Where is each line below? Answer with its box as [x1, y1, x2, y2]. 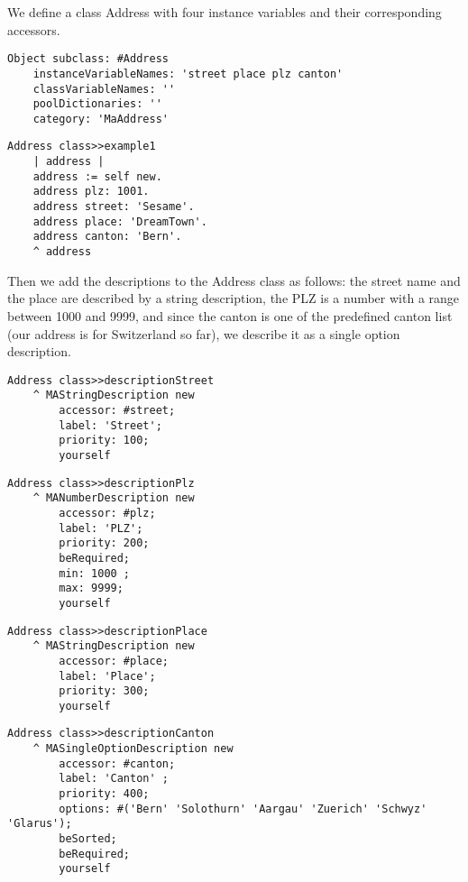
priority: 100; [59, 434, 150, 447]
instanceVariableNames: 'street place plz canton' [32, 67, 344, 80]
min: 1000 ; [59, 566, 131, 580]
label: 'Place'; [59, 669, 156, 683]
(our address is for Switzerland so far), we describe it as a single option [7, 324, 400, 343]
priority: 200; [59, 537, 150, 550]
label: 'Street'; [59, 418, 162, 432]
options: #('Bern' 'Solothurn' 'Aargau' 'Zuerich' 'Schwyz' [59, 802, 427, 815]
